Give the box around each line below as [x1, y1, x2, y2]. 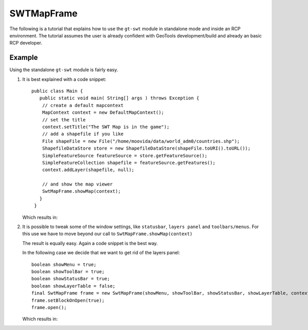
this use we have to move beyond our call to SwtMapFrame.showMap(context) [22, 231, 192, 237]
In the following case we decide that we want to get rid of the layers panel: [22, 250, 180, 256]
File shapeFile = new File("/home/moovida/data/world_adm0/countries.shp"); [42, 138, 240, 144]
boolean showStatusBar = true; [31, 276, 110, 282]
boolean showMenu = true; [31, 261, 97, 267]
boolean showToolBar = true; [31, 269, 105, 274]
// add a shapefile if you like [42, 131, 124, 137]
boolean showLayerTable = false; [31, 283, 115, 289]
